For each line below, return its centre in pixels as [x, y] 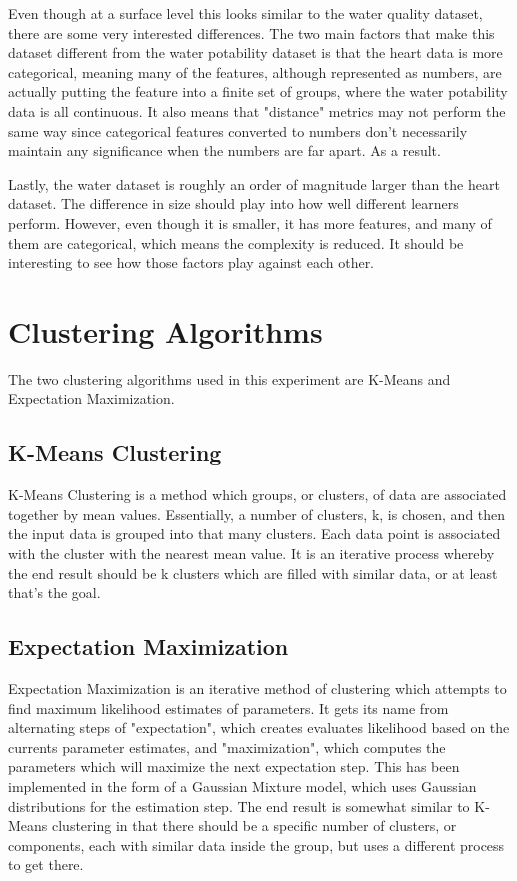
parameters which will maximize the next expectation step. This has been [234, 766]
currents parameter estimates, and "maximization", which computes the [227, 746]
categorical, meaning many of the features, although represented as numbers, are [255, 71]
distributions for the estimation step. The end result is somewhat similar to [239, 805]
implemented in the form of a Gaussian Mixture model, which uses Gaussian [242, 785]
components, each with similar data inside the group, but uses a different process [256, 844]
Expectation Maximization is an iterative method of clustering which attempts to [257, 688]
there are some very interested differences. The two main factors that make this [251, 32]
